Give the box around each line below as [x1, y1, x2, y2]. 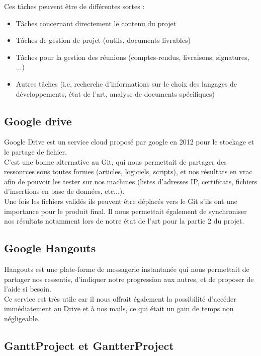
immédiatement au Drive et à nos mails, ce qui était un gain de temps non [4, 303, 234, 314]
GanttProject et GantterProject [4, 337, 174, 353]
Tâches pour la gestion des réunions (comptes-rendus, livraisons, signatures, [16, 51, 249, 62]
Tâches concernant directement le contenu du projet [16, 18, 177, 28]
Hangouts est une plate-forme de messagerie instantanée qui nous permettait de [4, 263, 249, 274]
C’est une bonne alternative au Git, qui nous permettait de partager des [4, 156, 227, 167]
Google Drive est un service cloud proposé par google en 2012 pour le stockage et [4, 136, 254, 147]
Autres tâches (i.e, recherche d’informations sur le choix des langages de [16, 78, 237, 89]
